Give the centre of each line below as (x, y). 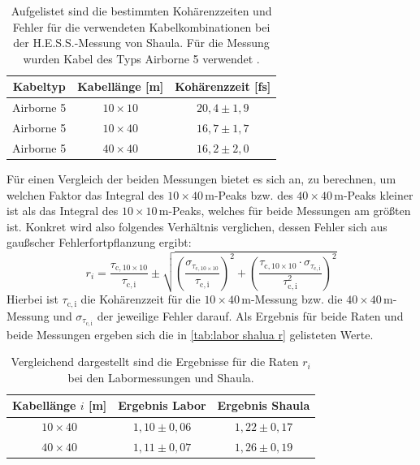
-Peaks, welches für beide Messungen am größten (290, 211)
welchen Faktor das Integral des (85, 194)
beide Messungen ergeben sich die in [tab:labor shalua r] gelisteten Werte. (190, 334)
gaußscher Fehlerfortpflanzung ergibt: (99, 242)
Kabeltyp (39, 86)
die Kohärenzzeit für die (141, 299)
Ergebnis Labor (162, 405)
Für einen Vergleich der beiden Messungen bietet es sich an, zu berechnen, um (201, 179)
